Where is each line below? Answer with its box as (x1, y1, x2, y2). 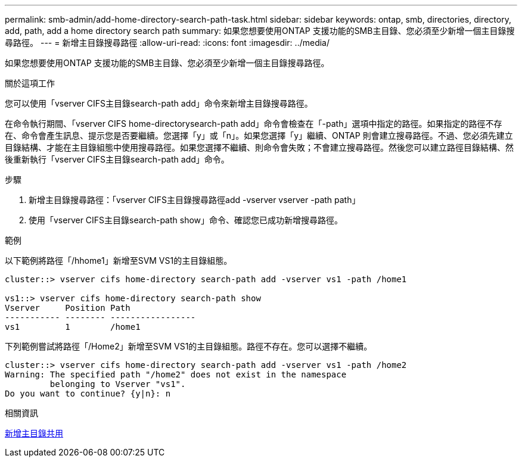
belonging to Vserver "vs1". (49, 379, 186, 389)
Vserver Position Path (5, 303, 130, 313)
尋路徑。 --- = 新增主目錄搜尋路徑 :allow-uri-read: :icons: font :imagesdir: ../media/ (5, 38, 330, 48)
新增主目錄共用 (5, 428, 63, 438)
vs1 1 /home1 (5, 322, 141, 332)
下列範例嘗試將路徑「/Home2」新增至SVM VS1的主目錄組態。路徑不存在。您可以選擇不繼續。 (5, 341, 372, 351)
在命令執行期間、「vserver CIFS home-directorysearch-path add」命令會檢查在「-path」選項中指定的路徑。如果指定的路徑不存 (5, 118, 502, 129)
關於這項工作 (5, 78, 55, 88)
